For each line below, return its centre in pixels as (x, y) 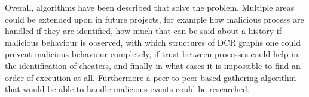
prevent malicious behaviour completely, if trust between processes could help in (152, 54)
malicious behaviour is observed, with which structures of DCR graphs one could (153, 42)
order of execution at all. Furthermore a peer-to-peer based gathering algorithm (151, 77)
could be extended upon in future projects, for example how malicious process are (154, 19)
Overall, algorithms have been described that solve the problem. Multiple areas (150, 7)
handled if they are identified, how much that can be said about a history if (143, 31)
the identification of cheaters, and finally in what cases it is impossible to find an (153, 65)
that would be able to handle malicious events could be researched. (127, 89)
